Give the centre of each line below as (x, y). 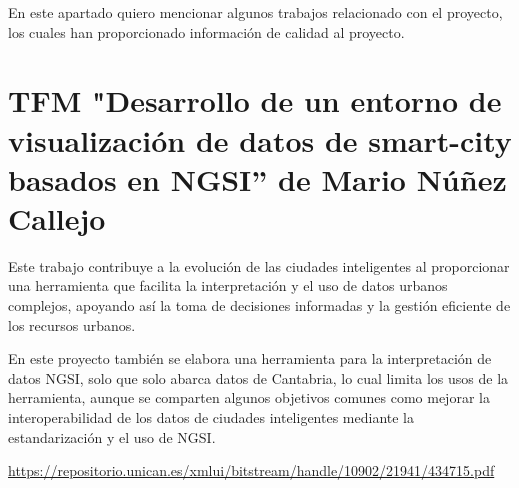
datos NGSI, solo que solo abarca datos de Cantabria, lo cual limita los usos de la (258, 377)
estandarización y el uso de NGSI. (112, 436)
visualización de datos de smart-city (260, 139)
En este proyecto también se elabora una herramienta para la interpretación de (250, 358)
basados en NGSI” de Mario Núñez (257, 178)
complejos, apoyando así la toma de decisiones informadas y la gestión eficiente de (259, 305)
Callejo (57, 217)
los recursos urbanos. (72, 324)
